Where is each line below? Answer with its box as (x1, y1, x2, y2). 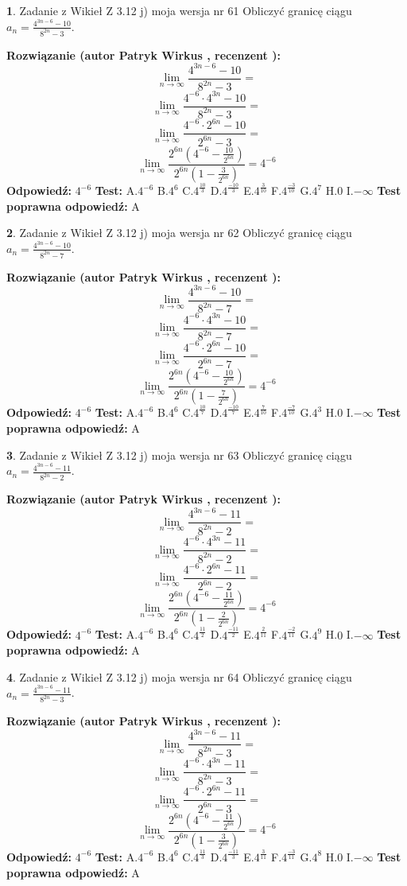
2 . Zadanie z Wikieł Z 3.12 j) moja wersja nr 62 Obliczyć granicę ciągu (6, 224, 352, 241)
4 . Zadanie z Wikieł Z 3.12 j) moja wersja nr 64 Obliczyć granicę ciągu (6, 668, 352, 685)
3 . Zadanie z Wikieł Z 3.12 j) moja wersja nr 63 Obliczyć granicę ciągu (6, 446, 352, 463)
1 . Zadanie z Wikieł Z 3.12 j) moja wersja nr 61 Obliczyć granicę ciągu (6, 2, 352, 18)
